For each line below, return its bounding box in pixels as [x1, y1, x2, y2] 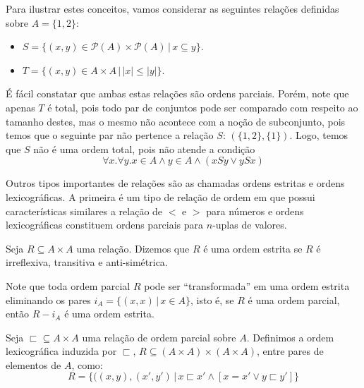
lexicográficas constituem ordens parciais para [6, 217, 204, 232]
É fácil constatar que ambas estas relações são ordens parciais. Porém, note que [6, 86, 349, 101]
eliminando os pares [6, 292, 91, 307]
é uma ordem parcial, [248, 292, 340, 307]
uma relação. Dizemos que [76, 241, 190, 255]
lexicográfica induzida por [6, 344, 117, 358]
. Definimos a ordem [246, 329, 334, 344]
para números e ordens [206, 203, 304, 218]
